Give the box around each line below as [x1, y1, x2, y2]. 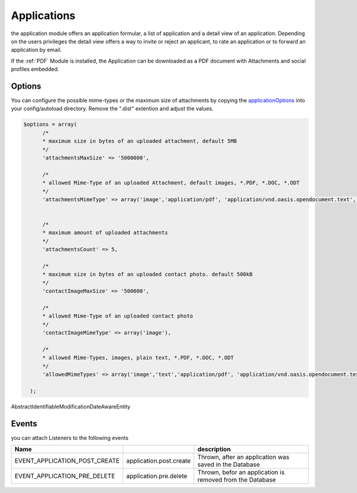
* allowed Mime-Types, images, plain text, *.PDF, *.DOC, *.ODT [42, 354, 234, 361]
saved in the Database [197, 460, 260, 469]
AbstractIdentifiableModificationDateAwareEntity [11, 402, 131, 410]
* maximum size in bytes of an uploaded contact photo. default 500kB [42, 271, 253, 278]
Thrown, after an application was [197, 453, 290, 461]
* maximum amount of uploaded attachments [42, 229, 168, 236]
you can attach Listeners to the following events [11, 434, 129, 441]
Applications [11, 9, 76, 22]
